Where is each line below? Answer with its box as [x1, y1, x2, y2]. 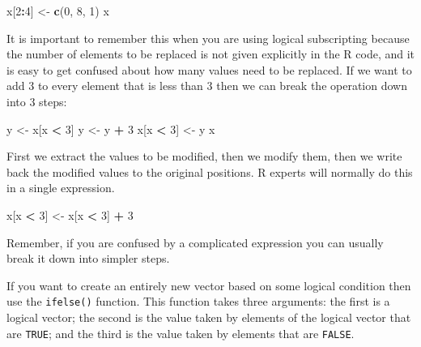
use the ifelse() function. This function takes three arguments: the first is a [6, 293, 390, 310]
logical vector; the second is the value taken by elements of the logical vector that [6, 308, 411, 325]
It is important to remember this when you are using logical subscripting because [6, 29, 410, 46]
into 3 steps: [6, 92, 67, 109]
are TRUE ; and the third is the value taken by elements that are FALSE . [6, 324, 355, 341]
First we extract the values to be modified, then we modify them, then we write [6, 148, 402, 165]
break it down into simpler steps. [6, 250, 170, 267]
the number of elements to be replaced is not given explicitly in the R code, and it [6, 45, 415, 62]
